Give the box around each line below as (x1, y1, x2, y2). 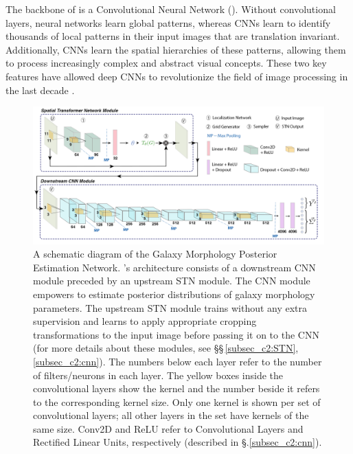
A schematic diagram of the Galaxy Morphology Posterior (33, 247, 277, 261)
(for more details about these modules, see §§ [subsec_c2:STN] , (33, 341, 299, 355)
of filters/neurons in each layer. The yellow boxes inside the (33, 367, 284, 382)
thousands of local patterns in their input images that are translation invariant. (5, 29, 340, 43)
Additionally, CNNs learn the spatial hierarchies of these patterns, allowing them (5, 42, 346, 56)
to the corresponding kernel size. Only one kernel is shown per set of (33, 394, 321, 409)
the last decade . (5, 82, 75, 97)
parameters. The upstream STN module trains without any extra (33, 300, 308, 315)
